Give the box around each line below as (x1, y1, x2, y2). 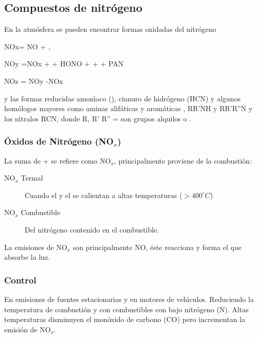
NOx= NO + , (4, 41, 50, 51)
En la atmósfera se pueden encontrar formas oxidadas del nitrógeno (4, 24, 216, 34)
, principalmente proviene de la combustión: (114, 155, 252, 166)
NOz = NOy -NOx (4, 75, 63, 86)
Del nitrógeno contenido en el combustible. (25, 224, 159, 235)
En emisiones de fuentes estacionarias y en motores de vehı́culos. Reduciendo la (4, 293, 254, 304)
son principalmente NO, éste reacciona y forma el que (72, 241, 242, 252)
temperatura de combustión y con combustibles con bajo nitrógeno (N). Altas (4, 304, 249, 314)
